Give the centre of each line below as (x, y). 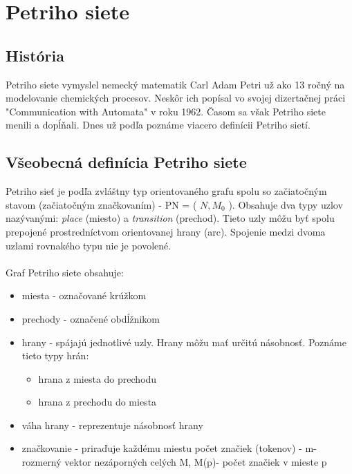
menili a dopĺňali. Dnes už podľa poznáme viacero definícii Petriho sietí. (158, 125)
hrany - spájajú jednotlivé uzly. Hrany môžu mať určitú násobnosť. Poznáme (184, 342)
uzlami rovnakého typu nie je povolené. (89, 245)
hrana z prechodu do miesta (98, 402)
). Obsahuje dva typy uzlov (286, 204)
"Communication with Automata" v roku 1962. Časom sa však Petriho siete (166, 111)
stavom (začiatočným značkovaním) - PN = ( (101, 204)
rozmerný (41, 462)
